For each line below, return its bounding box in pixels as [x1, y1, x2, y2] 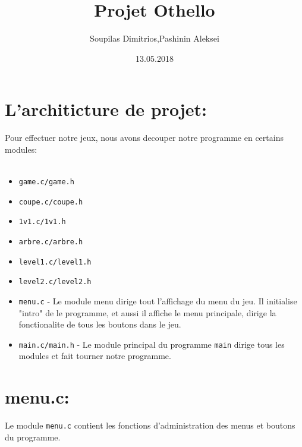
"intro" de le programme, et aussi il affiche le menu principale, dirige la [18, 306, 276, 319]
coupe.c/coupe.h [18, 197, 83, 206]
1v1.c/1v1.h [18, 218, 66, 226]
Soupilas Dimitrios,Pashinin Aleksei [90, 32, 219, 45]
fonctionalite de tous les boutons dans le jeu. [18, 318, 181, 330]
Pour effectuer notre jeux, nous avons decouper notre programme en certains [5, 131, 284, 144]
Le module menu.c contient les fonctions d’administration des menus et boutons [5, 419, 295, 432]
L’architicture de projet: [5, 97, 207, 121]
